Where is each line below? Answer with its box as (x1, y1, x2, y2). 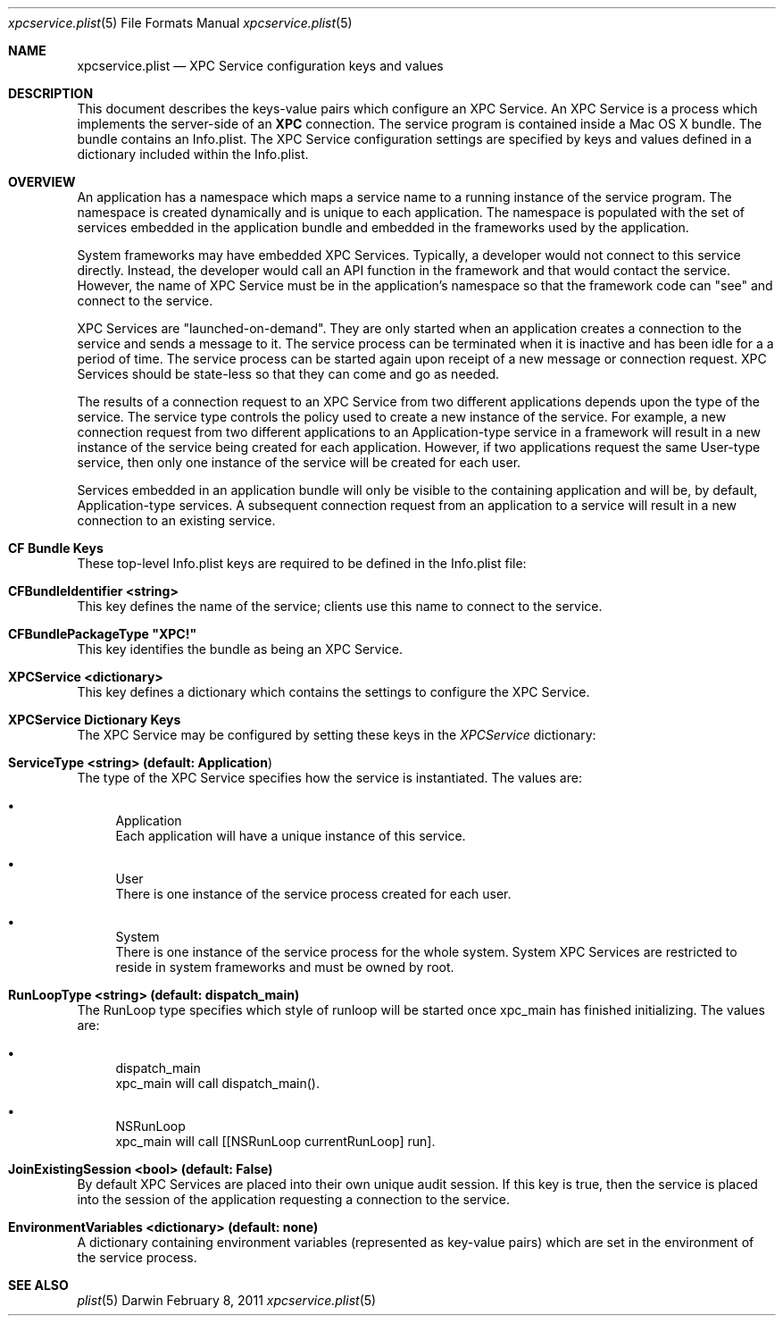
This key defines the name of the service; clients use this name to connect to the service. (77, 599, 603, 614)
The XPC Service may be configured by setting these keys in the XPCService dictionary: (77, 727, 596, 742)
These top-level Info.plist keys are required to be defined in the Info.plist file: (77, 556, 527, 571)
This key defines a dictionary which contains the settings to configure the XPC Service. (77, 684, 590, 699)
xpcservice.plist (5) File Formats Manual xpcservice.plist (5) (8, 15, 353, 30)
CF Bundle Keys (8, 540, 104, 556)
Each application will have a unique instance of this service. (115, 828, 466, 843)
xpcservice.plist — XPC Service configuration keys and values (77, 58, 444, 73)
